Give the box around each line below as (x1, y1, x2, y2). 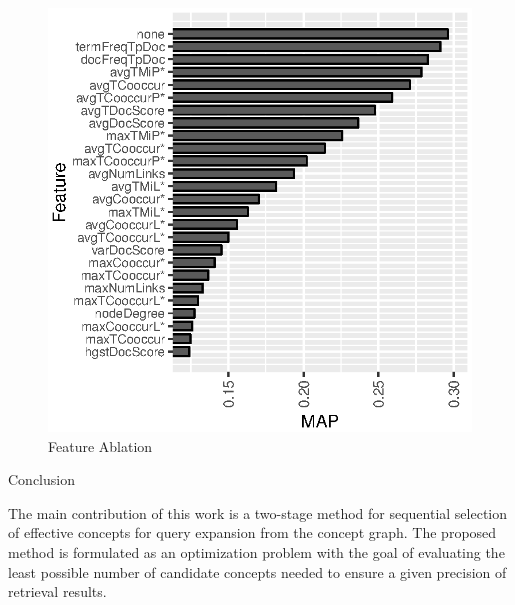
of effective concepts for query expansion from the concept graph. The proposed (8, 522, 497, 543)
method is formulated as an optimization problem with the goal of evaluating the (8, 541, 505, 562)
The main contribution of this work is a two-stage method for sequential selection (8, 502, 508, 523)
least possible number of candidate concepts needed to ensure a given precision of (8, 561, 507, 582)
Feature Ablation (48, 435, 153, 456)
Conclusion (8, 469, 75, 490)
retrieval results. (8, 581, 107, 602)
